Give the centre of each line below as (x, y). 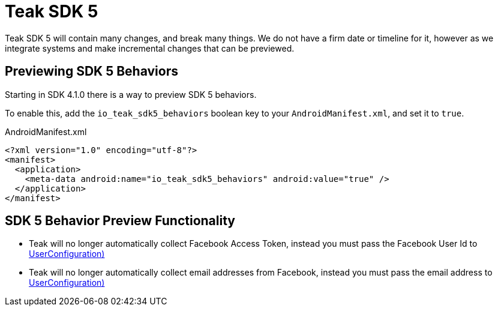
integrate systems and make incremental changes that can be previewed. (150, 48)
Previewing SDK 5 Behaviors (91, 71)
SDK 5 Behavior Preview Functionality (120, 221)
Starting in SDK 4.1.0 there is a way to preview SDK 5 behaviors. (131, 94)
